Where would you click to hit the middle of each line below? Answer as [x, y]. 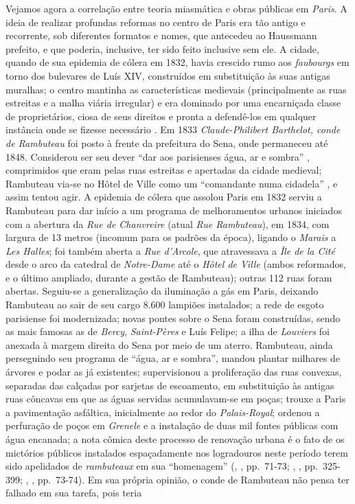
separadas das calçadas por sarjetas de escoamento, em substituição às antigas [170, 385]
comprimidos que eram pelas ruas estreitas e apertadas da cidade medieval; [164, 170]
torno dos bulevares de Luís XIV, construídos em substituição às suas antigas [168, 75]
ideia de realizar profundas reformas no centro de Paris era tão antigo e [156, 22]
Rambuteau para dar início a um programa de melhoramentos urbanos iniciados [174, 210]
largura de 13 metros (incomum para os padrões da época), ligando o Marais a [171, 237]
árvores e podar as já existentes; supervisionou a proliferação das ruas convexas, [174, 372]
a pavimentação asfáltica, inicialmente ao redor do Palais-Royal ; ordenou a [163, 412]
